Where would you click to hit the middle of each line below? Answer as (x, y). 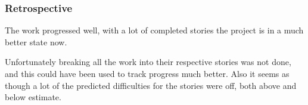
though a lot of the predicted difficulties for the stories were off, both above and (151, 85)
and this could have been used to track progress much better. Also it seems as (147, 73)
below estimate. (33, 97)
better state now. (36, 41)
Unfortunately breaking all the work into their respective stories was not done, (148, 62)
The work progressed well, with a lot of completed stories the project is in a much (154, 30)
